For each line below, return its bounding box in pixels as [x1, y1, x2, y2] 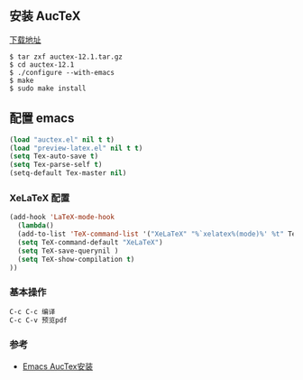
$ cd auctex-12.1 [9, 60, 75, 70]
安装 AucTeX [9, 8, 81, 24]
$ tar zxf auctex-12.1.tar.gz [9, 52, 124, 61]
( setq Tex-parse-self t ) [9, 161, 103, 170]
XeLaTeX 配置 [9, 191, 70, 204]
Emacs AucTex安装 [22, 360, 93, 372]
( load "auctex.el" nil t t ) [9, 134, 115, 144]
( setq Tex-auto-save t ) [9, 152, 99, 161]
